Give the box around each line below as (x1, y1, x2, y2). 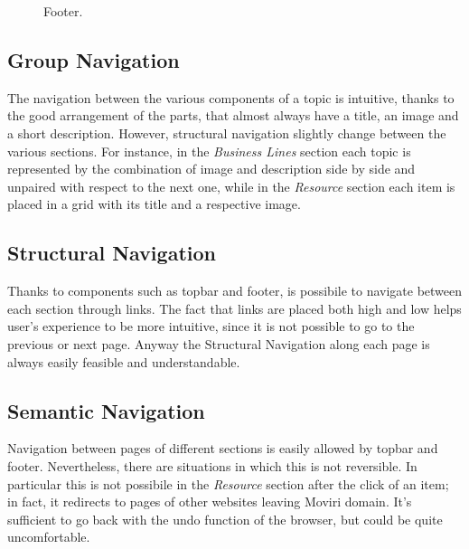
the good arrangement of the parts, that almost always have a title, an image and (7, 106, 459, 125)
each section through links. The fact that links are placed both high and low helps (7, 298, 462, 317)
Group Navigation (7, 45, 180, 73)
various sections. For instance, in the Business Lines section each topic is (7, 141, 411, 160)
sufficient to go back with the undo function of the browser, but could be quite (7, 509, 443, 528)
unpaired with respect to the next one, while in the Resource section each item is (7, 176, 455, 195)
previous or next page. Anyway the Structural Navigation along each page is (7, 334, 430, 353)
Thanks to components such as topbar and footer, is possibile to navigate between (7, 281, 463, 300)
